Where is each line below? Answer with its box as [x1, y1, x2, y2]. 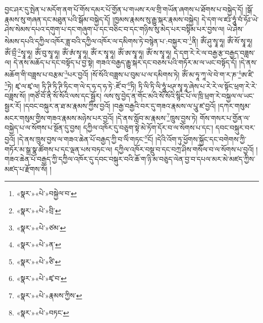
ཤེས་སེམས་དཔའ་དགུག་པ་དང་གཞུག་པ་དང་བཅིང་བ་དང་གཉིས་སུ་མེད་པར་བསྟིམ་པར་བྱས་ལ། [5, 24, 225, 34]
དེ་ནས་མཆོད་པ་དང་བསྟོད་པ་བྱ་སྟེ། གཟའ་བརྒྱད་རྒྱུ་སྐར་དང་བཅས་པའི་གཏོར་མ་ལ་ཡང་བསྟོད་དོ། [13, 57, 237, 68]
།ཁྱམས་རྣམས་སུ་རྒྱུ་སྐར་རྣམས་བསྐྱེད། [112, 14, 199, 24]
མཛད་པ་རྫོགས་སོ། [5, 163, 47, 174]
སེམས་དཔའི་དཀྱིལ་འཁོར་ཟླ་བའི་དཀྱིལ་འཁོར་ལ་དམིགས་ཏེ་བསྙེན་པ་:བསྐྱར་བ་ [5, 35, 189, 46]
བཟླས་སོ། [5, 90, 26, 101]
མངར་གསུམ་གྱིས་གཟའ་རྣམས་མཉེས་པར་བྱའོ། [5, 112, 114, 123]
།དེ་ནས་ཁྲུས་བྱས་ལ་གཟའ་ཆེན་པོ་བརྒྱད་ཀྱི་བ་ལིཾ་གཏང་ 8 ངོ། [17, 132, 153, 145]
